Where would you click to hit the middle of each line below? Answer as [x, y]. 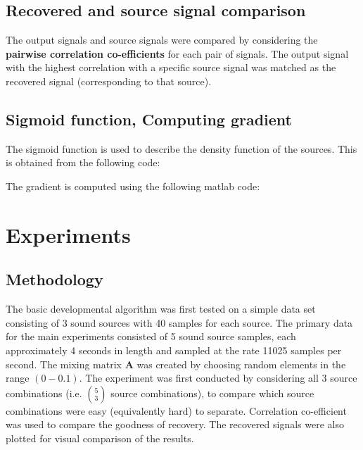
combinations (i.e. [44, 393]
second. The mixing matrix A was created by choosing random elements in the [176, 364]
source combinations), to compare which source [212, 393]
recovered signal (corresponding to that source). [109, 81]
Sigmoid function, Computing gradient [149, 119]
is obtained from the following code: [83, 162]
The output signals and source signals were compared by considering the [162, 40]
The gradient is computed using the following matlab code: [133, 186]
